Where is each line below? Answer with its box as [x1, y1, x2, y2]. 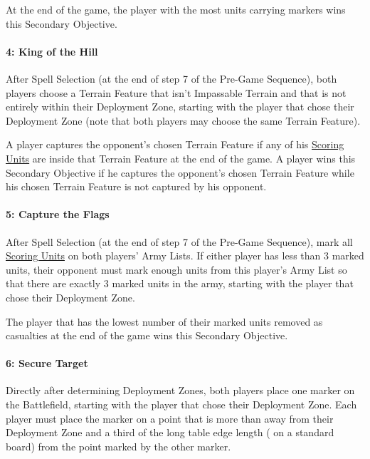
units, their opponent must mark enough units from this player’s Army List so [6, 262, 347, 277]
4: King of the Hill [6, 43, 98, 58]
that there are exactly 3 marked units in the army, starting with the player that [6, 276, 354, 291]
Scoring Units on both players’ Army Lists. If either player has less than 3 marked [6, 248, 364, 263]
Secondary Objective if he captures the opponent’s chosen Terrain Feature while [6, 165, 354, 180]
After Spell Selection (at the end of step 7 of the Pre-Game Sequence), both [6, 71, 337, 86]
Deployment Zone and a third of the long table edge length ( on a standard [6, 425, 334, 440]
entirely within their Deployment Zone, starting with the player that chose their [6, 99, 354, 114]
